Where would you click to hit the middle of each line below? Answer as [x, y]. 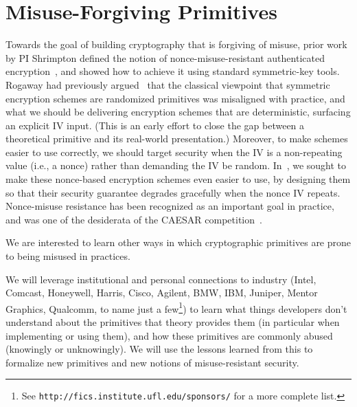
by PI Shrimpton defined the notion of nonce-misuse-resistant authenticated [165, 57]
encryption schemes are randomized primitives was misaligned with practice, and [175, 98]
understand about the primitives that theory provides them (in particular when [173, 322]
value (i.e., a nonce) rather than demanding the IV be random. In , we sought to [176, 165]
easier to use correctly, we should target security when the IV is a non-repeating [174, 152]
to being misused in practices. [68, 256]
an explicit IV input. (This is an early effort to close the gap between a [155, 125]
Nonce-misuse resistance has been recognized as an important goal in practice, [170, 206]
